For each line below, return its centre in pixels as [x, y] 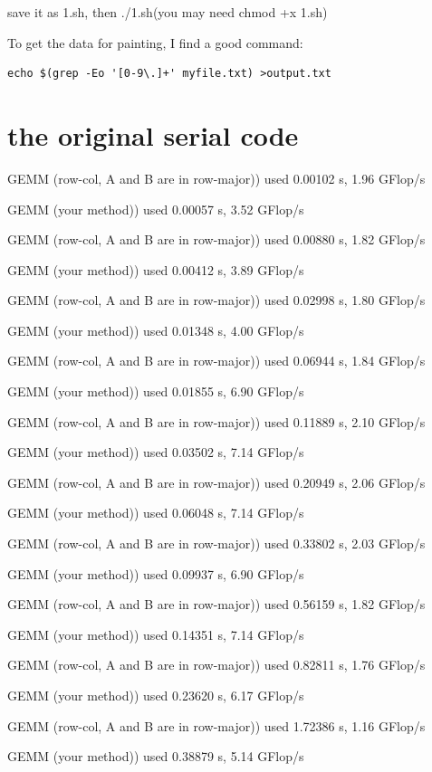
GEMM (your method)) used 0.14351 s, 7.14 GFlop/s [156, 634]
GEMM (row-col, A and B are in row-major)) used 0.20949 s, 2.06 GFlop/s [216, 482]
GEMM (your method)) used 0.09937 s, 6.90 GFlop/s [156, 573]
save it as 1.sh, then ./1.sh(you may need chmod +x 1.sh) [168, 12]
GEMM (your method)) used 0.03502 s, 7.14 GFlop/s [156, 452]
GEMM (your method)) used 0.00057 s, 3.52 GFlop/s [156, 209]
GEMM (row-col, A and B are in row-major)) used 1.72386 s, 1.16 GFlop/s [216, 725]
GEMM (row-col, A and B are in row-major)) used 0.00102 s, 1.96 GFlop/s [216, 178]
